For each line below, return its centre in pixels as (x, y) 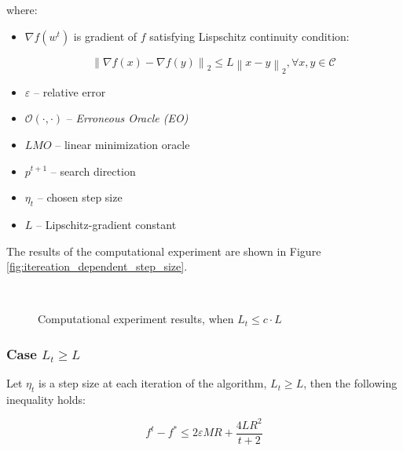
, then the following (350, 383)
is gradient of (105, 36)
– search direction (93, 171)
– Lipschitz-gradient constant (106, 224)
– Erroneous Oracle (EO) (127, 118)
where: (22, 9)
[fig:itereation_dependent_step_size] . (97, 266)
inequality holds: (46, 399)
